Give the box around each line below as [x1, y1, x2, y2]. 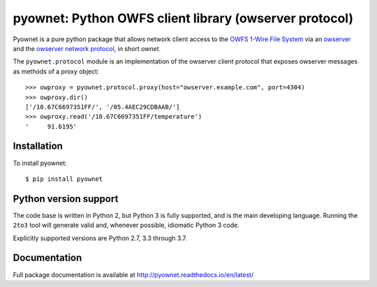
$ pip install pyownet [25, 175, 103, 183]
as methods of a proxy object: [13, 67, 99, 75]
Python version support [13, 193, 119, 205]
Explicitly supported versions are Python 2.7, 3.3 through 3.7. [13, 234, 188, 242]
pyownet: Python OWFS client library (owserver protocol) [13, 10, 354, 26]
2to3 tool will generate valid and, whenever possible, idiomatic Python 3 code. [13, 221, 240, 230]
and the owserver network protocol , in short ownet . [13, 44, 161, 52]
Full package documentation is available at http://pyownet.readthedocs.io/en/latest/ [13, 270, 254, 279]
